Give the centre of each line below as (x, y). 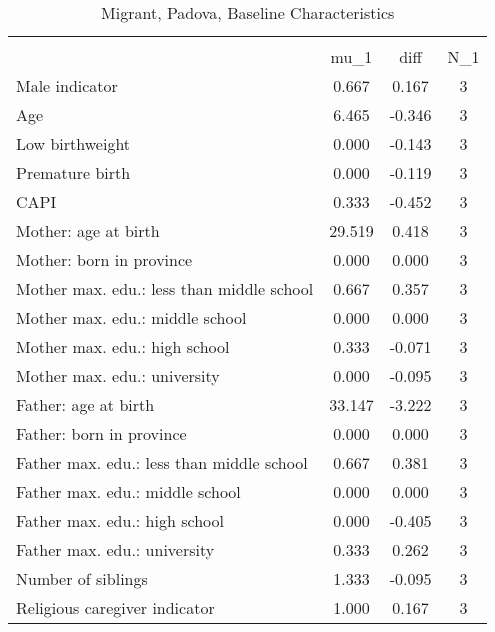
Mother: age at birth (88, 230)
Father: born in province (101, 433)
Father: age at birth (85, 404)
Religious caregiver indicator (115, 607)
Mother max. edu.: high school (123, 346)
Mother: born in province (104, 259)
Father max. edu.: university (115, 549)
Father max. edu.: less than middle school (162, 462)
